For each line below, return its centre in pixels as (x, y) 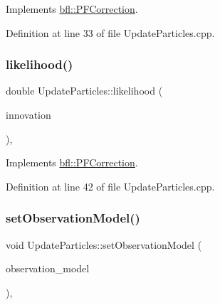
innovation (28, 114)
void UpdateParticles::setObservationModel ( (104, 244)
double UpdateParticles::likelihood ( (84, 91)
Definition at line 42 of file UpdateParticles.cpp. (110, 186)
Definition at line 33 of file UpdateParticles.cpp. (110, 32)
